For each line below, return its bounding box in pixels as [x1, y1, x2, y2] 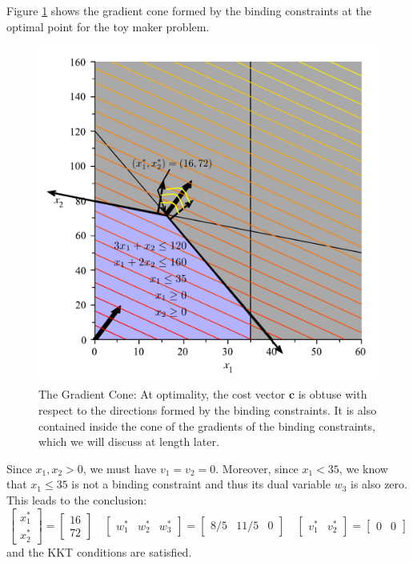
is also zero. [351, 476, 407, 492]
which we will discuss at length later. [38, 433, 219, 450]
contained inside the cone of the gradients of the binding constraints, [38, 417, 375, 434]
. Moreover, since [215, 460, 299, 476]
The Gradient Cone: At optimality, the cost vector [38, 386, 286, 403]
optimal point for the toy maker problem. [6, 18, 210, 34]
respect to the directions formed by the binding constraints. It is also [38, 402, 377, 419]
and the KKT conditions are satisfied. [6, 543, 192, 560]
